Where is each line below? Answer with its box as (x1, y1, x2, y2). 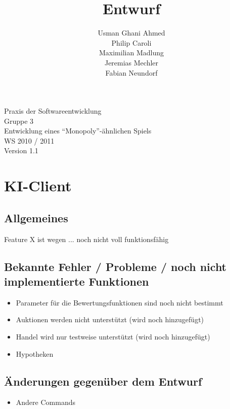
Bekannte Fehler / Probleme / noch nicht (4, 258, 227, 274)
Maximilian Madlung (99, 47, 164, 58)
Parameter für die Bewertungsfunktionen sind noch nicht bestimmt (16, 297, 223, 308)
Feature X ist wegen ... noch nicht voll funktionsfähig (4, 233, 169, 244)
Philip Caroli (111, 37, 152, 48)
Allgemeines (4, 210, 68, 225)
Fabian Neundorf (105, 67, 158, 78)
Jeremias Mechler (104, 57, 159, 67)
